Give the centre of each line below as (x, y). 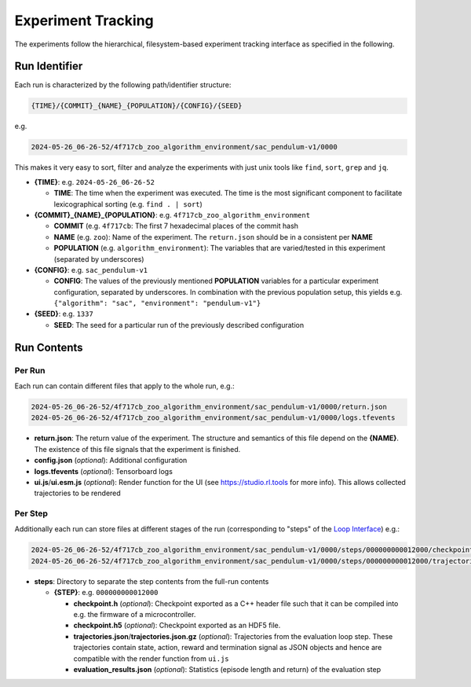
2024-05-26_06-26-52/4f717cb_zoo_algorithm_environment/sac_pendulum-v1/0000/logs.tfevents (213, 418)
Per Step (31, 513)
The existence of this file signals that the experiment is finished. (137, 449)
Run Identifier (49, 66)
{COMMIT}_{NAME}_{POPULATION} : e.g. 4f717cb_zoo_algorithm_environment (172, 215)
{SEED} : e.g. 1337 (64, 314)
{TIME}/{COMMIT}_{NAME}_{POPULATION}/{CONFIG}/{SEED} (137, 106)
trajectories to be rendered (77, 493)
